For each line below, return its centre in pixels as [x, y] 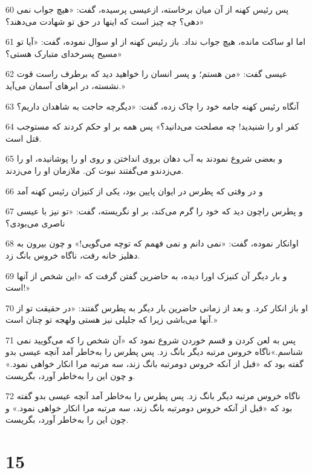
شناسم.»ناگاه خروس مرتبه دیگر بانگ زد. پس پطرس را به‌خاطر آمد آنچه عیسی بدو [154, 352]
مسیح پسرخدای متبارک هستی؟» [64, 53]
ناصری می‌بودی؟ [35, 223]
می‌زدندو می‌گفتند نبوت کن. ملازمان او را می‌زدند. [95, 170]
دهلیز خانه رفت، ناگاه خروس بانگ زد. [73, 255]
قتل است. [24, 138]
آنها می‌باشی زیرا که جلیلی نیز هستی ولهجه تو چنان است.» [112, 319]
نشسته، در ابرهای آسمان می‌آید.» [65, 85]
